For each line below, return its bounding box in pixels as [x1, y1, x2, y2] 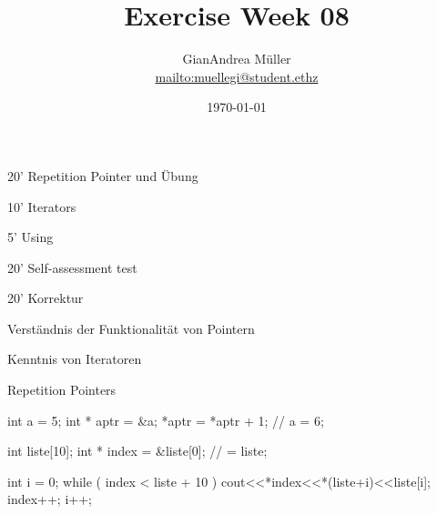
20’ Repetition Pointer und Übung [7, 166, 198, 185]
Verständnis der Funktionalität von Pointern [7, 318, 255, 338]
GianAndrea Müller [182, 49, 291, 68]
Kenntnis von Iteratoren [7, 349, 142, 368]
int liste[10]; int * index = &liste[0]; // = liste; [7, 441, 268, 460]
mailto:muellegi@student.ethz [155, 66, 319, 86]
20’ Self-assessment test [7, 257, 137, 277]
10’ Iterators [7, 197, 76, 216]
